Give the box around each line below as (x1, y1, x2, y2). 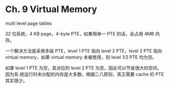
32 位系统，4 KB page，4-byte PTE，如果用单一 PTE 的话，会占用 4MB (5, 30, 154, 36)
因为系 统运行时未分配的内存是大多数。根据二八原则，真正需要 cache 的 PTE (5, 71, 164, 77)
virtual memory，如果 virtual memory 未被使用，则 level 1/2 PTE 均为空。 (5, 54, 157, 60)
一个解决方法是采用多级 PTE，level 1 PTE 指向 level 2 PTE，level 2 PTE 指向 (5, 48, 162, 54)
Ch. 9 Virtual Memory (5, 4, 97, 15)
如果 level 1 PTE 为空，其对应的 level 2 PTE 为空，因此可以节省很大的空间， (5, 65, 162, 71)
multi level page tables (5, 20, 52, 26)
